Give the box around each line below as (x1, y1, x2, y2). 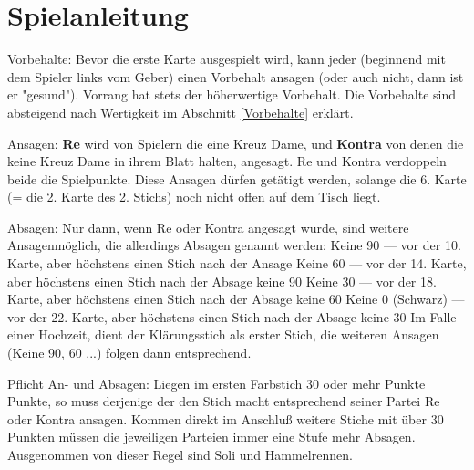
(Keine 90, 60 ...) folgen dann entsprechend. (7, 343, 252, 362)
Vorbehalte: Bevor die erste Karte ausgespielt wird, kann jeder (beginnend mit (7, 49, 446, 68)
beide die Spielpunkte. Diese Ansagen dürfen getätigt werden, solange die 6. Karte (7, 169, 467, 188)
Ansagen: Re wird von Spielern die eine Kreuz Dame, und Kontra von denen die (7, 133, 464, 152)
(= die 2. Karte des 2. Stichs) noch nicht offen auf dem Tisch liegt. (7, 187, 381, 206)
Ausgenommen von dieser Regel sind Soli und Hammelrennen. (7, 445, 353, 464)
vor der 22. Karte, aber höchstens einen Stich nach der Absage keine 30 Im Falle (7, 307, 457, 326)
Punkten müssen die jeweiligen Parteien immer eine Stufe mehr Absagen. (7, 427, 416, 446)
